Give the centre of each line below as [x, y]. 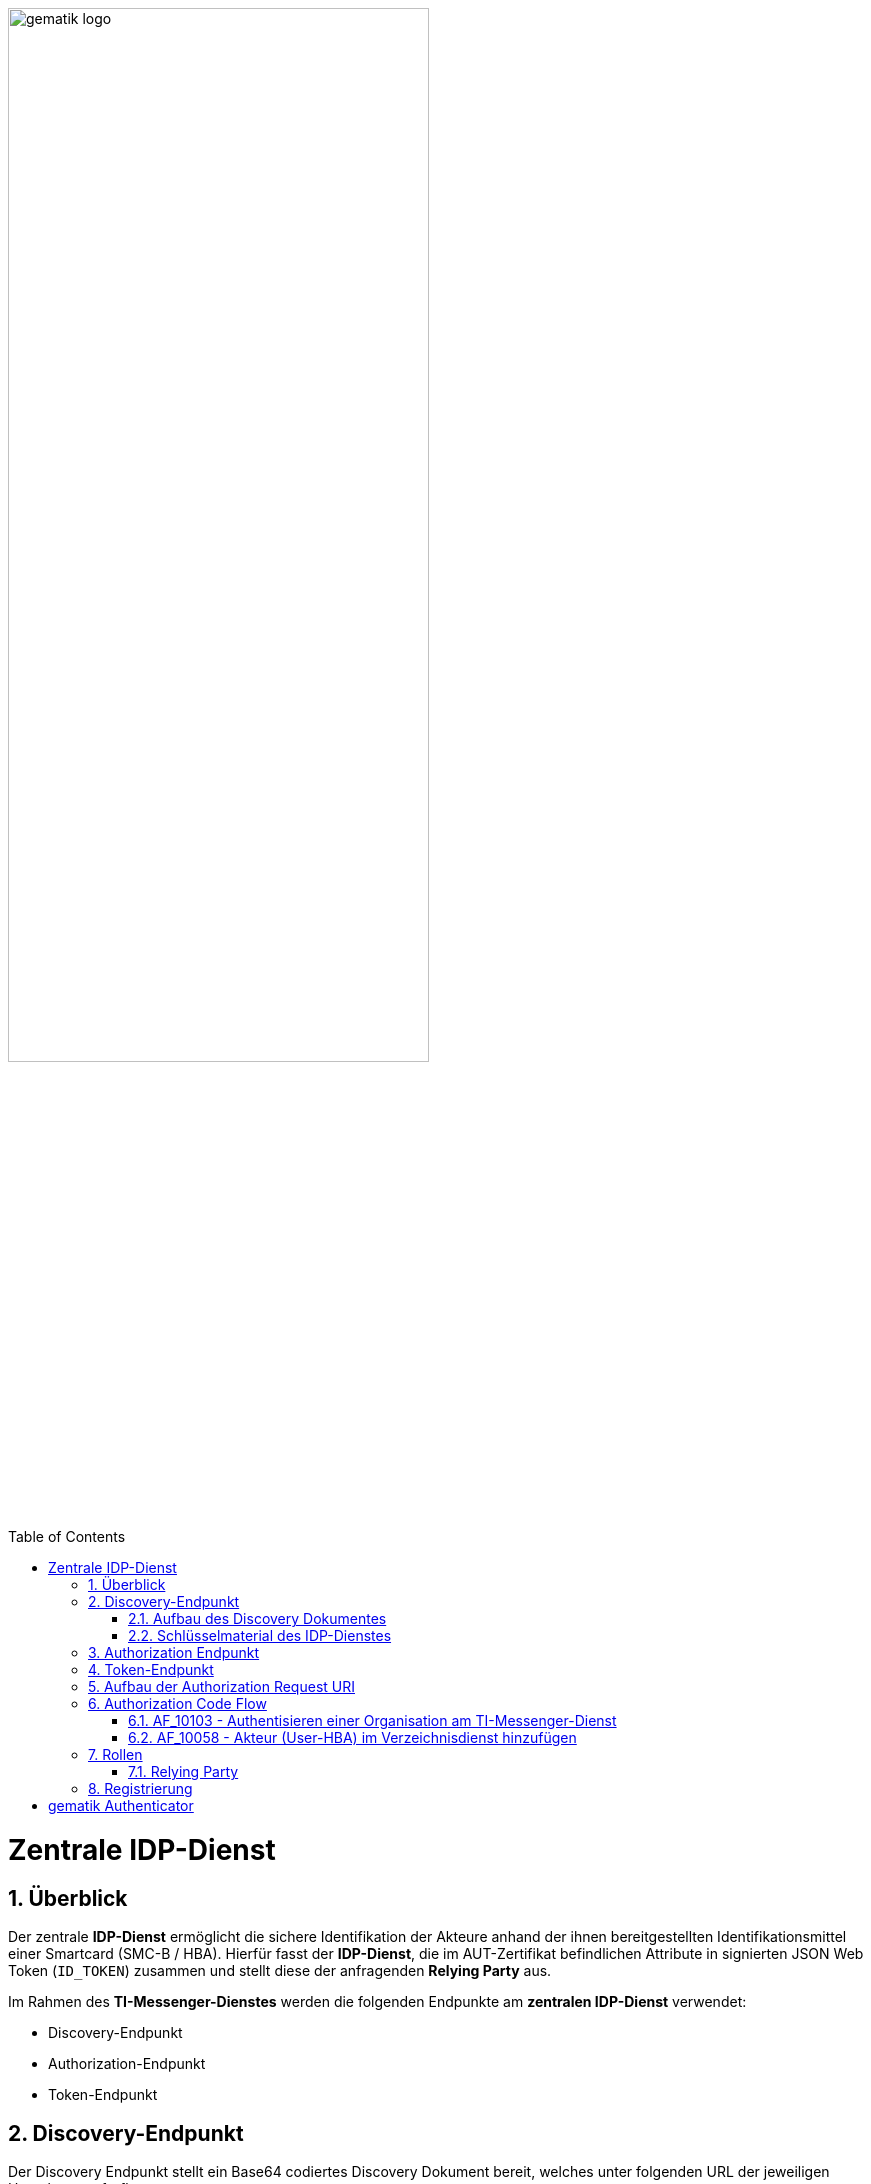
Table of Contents [67, 1537]
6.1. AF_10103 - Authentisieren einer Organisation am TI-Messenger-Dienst [372, 1721]
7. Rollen [115, 1755]
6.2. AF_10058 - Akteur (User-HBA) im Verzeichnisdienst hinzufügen [352, 1738]
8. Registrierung [140, 1789]
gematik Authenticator [121, 1806]
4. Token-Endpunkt [151, 1670]
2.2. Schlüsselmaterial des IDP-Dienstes [260, 1636]
